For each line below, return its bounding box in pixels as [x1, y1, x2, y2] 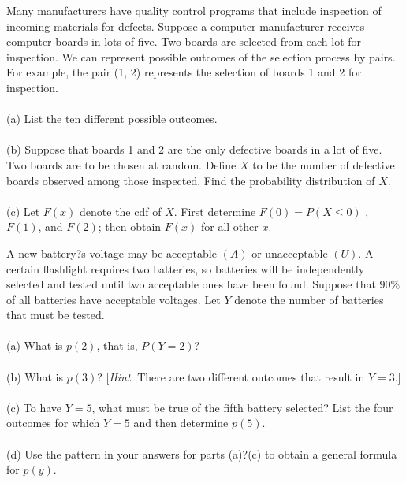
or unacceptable [251, 244, 328, 261]
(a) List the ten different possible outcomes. [6, 110, 218, 127]
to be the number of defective [252, 156, 395, 173]
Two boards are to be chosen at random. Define [6, 156, 237, 173]
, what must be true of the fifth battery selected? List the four [91, 399, 393, 415]
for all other [200, 218, 259, 235]
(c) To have [6, 399, 61, 415]
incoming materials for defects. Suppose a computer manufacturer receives [6, 17, 365, 34]
